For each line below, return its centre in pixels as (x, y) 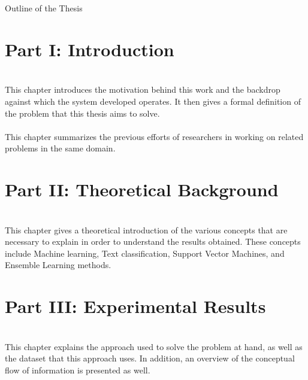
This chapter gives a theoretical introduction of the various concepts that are (146, 229)
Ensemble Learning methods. (58, 265)
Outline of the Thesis (44, 8)
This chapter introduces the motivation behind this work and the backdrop (143, 89)
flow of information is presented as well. (78, 370)
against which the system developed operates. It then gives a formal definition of (153, 101)
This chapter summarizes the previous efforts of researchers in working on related (154, 136)
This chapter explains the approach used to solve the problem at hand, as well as (154, 346)
